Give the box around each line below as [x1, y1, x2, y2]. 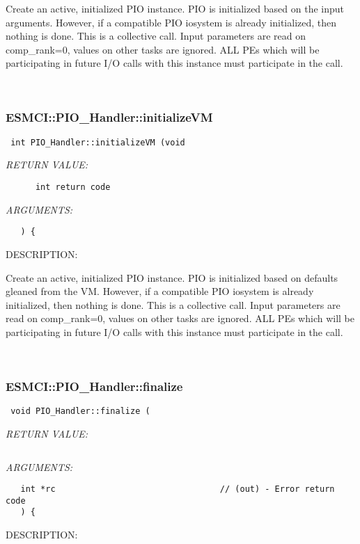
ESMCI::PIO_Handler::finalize [6, 378, 183, 395]
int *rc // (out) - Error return [20, 484, 335, 495]
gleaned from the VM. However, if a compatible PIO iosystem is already [6, 284, 314, 298]
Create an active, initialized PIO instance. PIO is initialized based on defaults [6, 270, 338, 285]
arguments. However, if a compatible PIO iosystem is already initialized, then [6, 15, 337, 29]
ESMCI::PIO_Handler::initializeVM [6, 109, 213, 126]
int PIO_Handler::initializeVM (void [10, 137, 185, 147]
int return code [35, 182, 111, 193]
